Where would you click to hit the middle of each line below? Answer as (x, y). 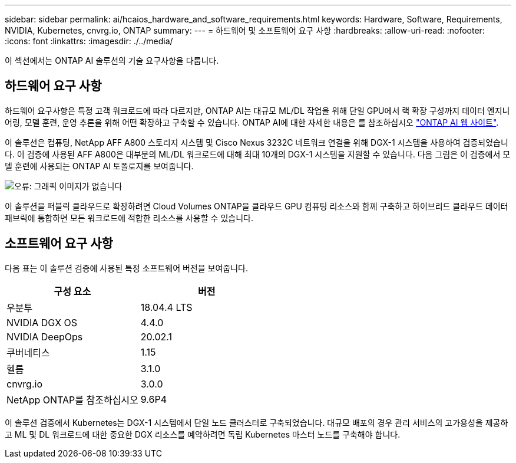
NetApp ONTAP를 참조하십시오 (72, 400)
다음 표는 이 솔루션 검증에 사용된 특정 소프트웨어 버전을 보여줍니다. (126, 268)
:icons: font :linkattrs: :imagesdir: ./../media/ (89, 41)
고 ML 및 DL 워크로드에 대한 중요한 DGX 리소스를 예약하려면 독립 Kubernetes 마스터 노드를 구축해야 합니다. (203, 434)
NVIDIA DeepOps (45, 336)
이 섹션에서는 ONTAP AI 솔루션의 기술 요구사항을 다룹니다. (112, 60)
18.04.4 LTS (166, 307)
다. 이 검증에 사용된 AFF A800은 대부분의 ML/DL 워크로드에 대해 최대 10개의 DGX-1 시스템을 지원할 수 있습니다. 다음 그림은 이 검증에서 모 (258, 154)
